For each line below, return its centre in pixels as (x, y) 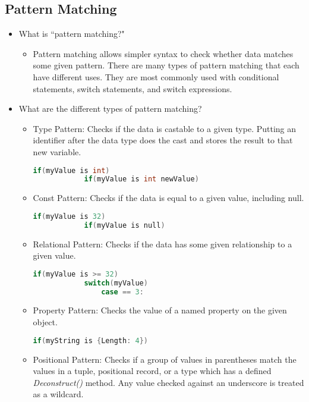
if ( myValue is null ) (124, 225)
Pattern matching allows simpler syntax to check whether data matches (163, 53)
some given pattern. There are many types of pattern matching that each (166, 65)
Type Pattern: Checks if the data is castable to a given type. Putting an (165, 128)
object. (45, 322)
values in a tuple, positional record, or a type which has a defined (152, 371)
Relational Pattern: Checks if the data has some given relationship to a (163, 244)
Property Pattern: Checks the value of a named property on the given (160, 310)
